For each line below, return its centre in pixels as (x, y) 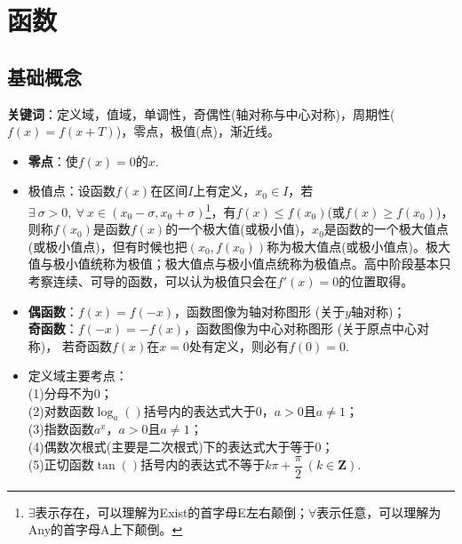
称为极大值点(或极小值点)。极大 (359, 246)
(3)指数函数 (61, 429)
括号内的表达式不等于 (203, 464)
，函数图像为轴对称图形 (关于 (260, 311)
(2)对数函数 (61, 410)
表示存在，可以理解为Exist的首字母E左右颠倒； (171, 512)
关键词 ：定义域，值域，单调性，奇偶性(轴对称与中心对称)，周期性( (201, 113)
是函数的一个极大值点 (386, 229)
